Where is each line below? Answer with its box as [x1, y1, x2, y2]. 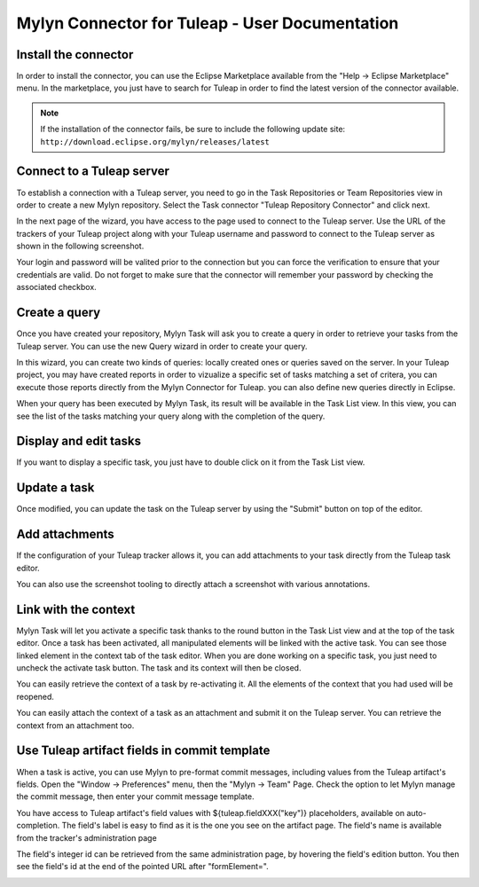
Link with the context [16, 601, 136, 616]
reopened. [16, 691, 55, 702]
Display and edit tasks [16, 434, 142, 449]
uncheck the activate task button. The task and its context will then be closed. [16, 663, 302, 673]
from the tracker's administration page [16, 832, 157, 843]
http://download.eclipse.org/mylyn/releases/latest [40, 137, 271, 146]
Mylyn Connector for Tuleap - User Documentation [16, 13, 399, 33]
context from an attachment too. [16, 719, 135, 731]
